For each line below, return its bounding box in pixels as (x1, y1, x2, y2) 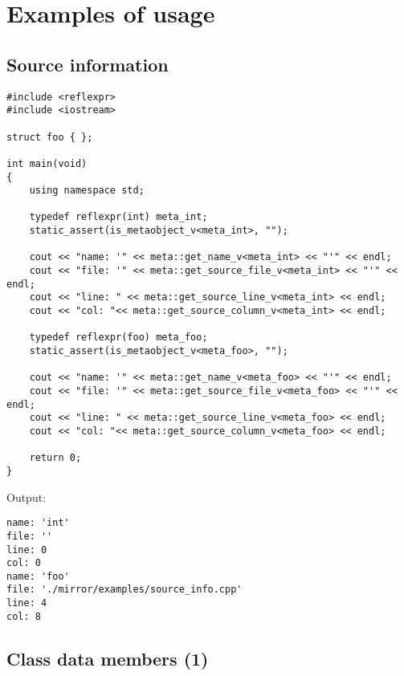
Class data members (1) (6, 645, 209, 670)
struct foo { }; (6, 131, 93, 143)
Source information (6, 51, 169, 76)
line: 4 (6, 597, 47, 609)
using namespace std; (29, 185, 145, 197)
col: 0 (6, 557, 41, 569)
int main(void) (6, 157, 88, 169)
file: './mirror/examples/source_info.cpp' (6, 584, 243, 596)
